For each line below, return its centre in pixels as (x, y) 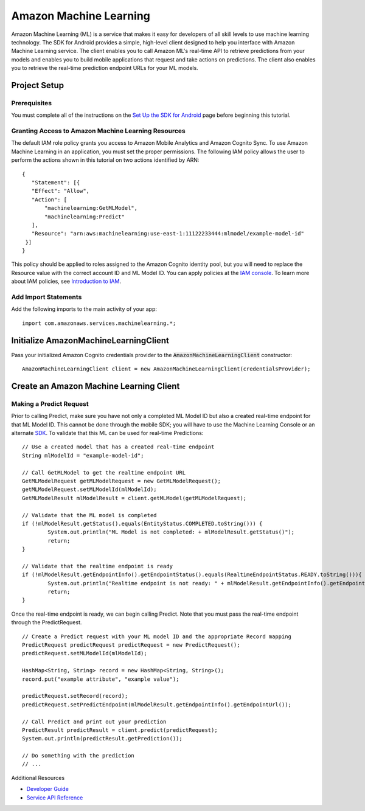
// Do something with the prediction (78, 756)
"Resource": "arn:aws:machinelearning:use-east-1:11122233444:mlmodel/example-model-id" (168, 234)
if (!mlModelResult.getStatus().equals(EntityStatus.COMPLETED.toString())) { (142, 524)
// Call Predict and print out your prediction (94, 722)
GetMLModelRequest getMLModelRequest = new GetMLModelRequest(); (122, 481)
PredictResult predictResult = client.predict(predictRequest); (120, 730)
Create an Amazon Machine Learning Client (96, 386)
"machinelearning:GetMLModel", (91, 208)
